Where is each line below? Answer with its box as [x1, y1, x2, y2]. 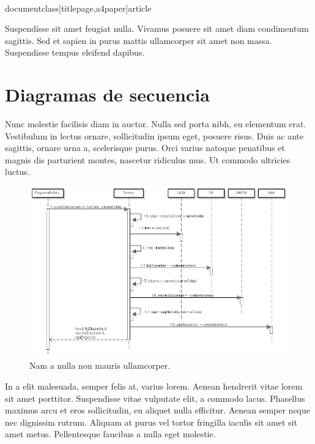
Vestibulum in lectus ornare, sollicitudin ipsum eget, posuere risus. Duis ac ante [5, 129, 304, 142]
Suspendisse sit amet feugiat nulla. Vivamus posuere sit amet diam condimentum [5, 22, 309, 35]
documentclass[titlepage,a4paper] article [5, 1, 152, 14]
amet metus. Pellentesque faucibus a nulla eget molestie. [5, 427, 216, 440]
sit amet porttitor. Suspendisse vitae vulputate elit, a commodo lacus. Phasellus [5, 391, 305, 404]
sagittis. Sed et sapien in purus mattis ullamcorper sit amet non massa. [5, 34, 272, 46]
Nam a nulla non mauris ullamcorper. [29, 359, 171, 372]
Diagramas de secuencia [5, 82, 210, 107]
